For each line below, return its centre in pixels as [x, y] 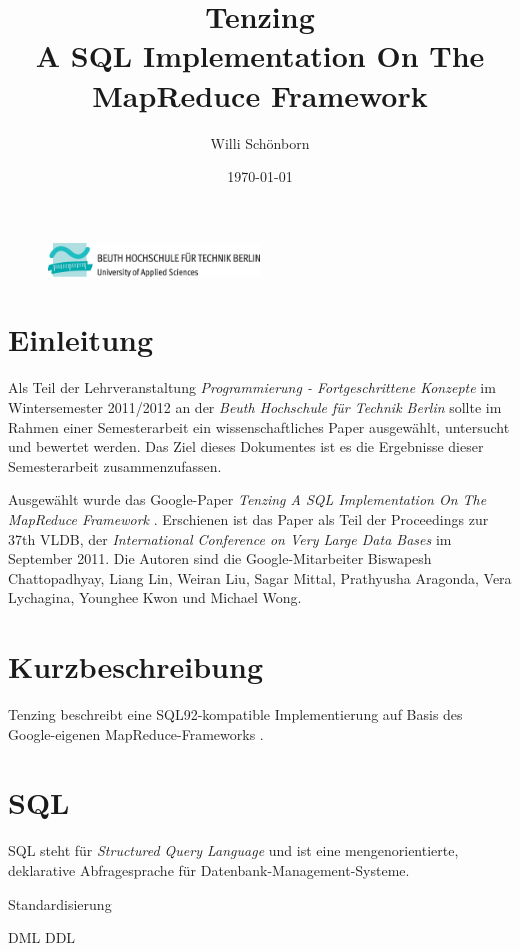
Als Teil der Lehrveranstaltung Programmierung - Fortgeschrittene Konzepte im [252, 387]
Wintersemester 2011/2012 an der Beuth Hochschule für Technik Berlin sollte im [255, 406]
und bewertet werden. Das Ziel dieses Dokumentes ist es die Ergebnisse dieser [246, 446]
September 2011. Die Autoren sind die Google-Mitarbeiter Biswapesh [220, 558]
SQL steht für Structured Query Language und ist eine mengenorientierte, [233, 850]
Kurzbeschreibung [135, 666]
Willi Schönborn [260, 142]
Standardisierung [60, 903]
